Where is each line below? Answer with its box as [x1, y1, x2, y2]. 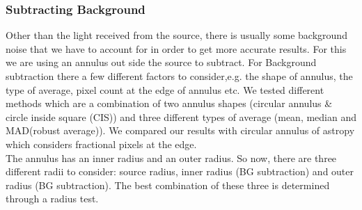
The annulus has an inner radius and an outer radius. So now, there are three [6, 150, 337, 165]
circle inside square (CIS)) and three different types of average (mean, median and [6, 109, 357, 124]
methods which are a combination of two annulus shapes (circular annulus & [6, 96, 333, 111]
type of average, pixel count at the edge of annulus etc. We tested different [6, 82, 324, 97]
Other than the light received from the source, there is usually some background [6, 28, 347, 42]
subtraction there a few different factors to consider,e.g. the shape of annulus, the [6, 69, 353, 83]
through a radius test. [6, 191, 99, 206]
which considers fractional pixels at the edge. [6, 136, 197, 151]
